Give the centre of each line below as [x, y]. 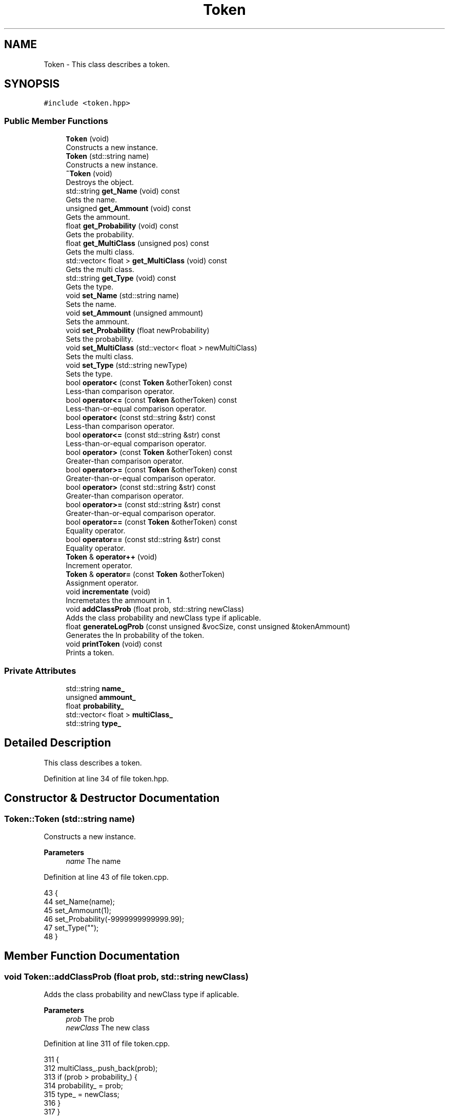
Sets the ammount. [98, 322]
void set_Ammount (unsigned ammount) [135, 313]
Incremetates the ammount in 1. [119, 601]
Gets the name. [91, 200]
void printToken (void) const [114, 644]
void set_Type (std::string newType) [127, 365]
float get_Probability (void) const [122, 226]
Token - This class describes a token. [107, 64]
